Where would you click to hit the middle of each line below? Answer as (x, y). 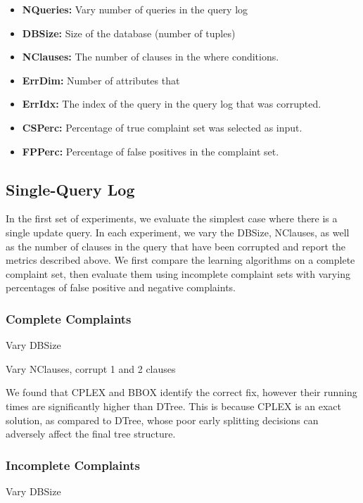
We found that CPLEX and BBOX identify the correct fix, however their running (181, 392)
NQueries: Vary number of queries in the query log (135, 9)
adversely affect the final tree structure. (91, 434)
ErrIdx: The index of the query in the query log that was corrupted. (172, 104)
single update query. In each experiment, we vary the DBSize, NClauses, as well (178, 232)
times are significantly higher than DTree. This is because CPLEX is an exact (173, 406)
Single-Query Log (70, 189)
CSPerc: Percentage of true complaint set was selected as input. (162, 127)
